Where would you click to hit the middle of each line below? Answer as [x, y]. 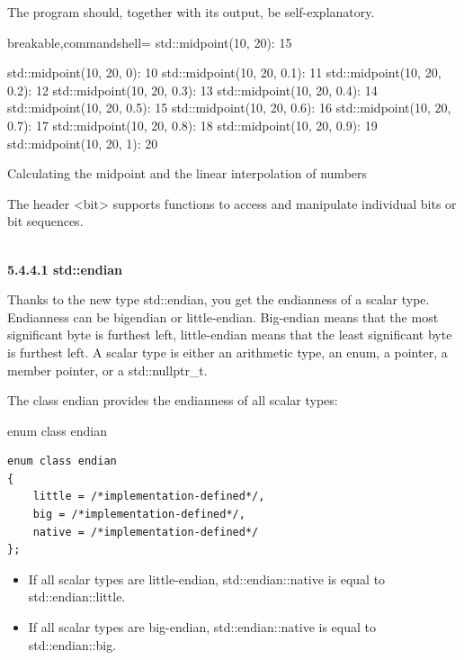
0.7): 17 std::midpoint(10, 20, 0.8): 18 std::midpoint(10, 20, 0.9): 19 [192, 125]
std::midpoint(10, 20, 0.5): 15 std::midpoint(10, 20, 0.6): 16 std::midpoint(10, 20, [229, 108]
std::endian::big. [72, 644]
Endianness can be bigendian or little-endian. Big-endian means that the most [223, 316]
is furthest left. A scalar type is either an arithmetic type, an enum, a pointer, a [228, 352]
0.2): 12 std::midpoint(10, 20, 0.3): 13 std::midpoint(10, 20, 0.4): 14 [192, 90]
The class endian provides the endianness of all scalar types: [173, 400]
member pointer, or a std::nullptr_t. [107, 370]
